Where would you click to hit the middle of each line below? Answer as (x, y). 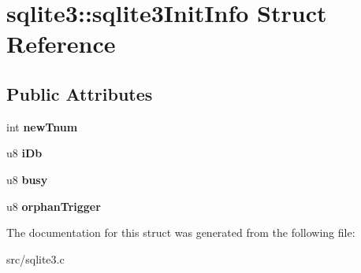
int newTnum (42, 126)
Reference (61, 44)
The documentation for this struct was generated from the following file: (181, 232)
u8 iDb (24, 153)
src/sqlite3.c (35, 258)
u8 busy (27, 179)
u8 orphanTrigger (54, 206)
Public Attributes (80, 93)
